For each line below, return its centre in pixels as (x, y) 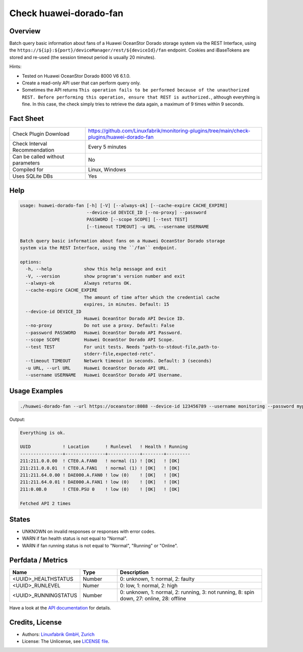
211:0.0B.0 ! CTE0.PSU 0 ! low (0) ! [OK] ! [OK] (100, 489)
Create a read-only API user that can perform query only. (81, 83)
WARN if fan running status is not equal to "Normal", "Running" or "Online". (100, 545)
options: (31, 262)
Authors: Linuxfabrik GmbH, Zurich (58, 634)
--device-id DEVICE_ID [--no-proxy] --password (146, 213)
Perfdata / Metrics (39, 560)
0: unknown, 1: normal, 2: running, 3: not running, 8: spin (187, 592)
